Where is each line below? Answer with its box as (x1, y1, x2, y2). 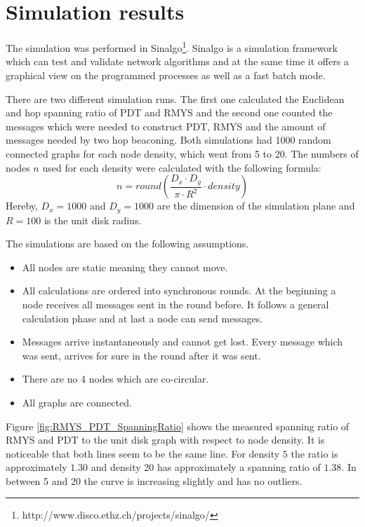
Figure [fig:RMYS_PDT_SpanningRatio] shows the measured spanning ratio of (6, 418, 350, 433)
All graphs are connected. (22, 395, 132, 409)
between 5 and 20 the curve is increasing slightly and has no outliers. (6, 473, 303, 488)
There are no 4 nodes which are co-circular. (22, 371, 209, 386)
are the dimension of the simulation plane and (157, 198, 355, 213)
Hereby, (6, 198, 38, 213)
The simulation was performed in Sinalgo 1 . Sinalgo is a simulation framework (6, 39, 338, 55)
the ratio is (291, 446, 338, 460)
